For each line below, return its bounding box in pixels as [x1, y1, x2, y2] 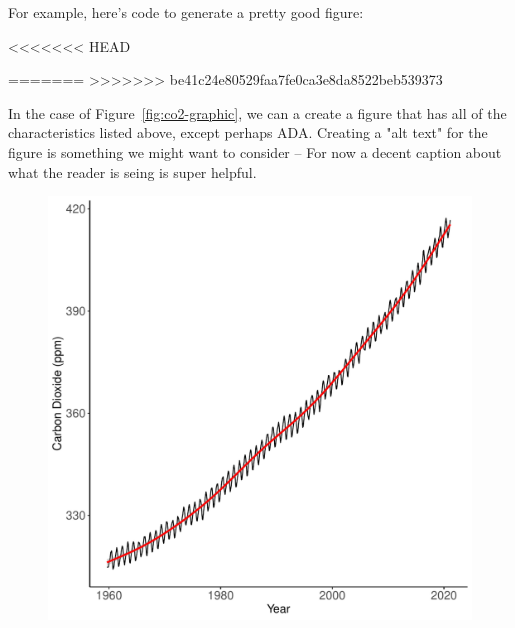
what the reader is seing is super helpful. [8, 161, 257, 182]
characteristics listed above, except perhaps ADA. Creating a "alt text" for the [8, 122, 488, 143]
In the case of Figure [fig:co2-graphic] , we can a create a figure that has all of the [8, 102, 507, 123]
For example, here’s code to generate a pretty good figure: [8, 2, 364, 22]
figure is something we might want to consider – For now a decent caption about [8, 141, 502, 162]
